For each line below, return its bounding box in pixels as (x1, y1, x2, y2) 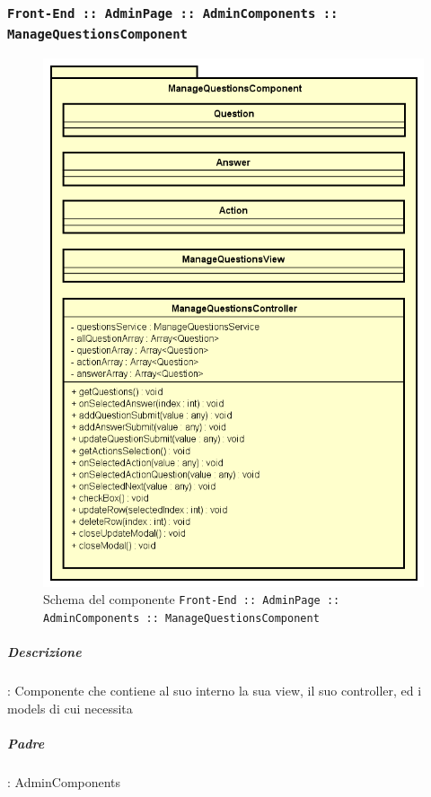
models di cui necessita (7, 698, 133, 717)
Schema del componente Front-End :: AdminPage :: (43, 590, 340, 609)
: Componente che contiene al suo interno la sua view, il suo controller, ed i (7, 681, 422, 700)
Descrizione (7, 643, 82, 661)
